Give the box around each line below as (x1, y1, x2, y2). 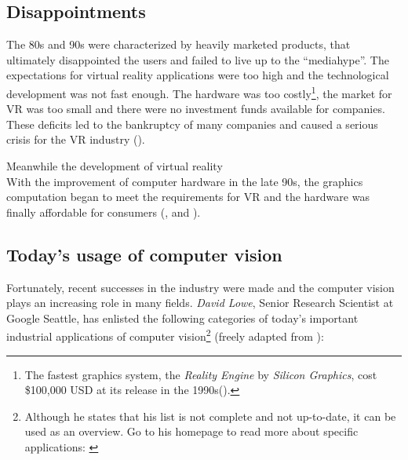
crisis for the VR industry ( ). (6, 131, 145, 148)
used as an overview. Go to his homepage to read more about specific (24, 423, 359, 440)
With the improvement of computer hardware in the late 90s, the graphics (6, 173, 363, 189)
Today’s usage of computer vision (6, 242, 282, 266)
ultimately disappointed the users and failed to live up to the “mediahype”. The (6, 51, 389, 68)
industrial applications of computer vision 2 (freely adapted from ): (6, 326, 324, 345)
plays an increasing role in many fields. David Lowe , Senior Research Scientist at (6, 294, 394, 311)
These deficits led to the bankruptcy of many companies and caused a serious (6, 115, 378, 132)
